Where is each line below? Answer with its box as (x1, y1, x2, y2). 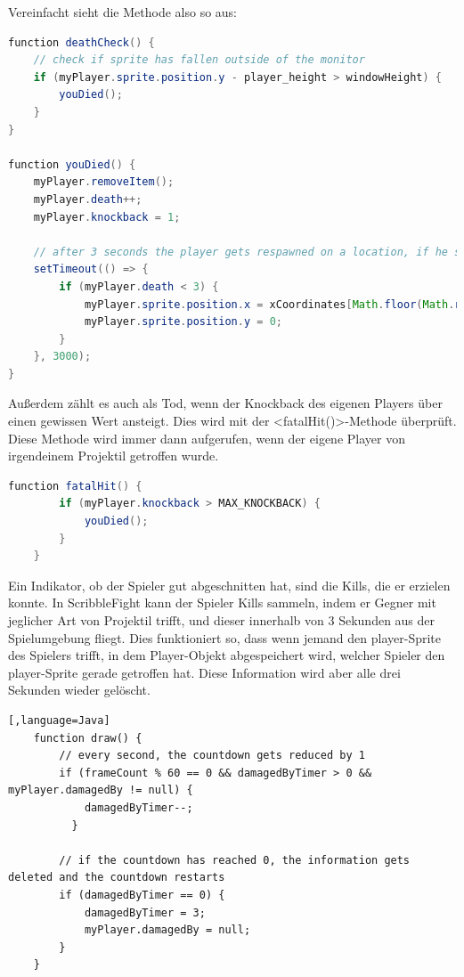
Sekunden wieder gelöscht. (8, 680, 151, 699)
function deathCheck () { (8, 36, 155, 49)
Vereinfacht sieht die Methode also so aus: (8, 3, 237, 20)
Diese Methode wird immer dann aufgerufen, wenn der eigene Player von (8, 428, 405, 447)
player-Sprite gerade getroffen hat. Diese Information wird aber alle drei (8, 663, 401, 681)
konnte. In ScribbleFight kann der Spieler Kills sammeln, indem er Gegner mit (8, 593, 436, 612)
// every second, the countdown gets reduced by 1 (59, 749, 365, 762)
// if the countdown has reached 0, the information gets (59, 853, 411, 867)
